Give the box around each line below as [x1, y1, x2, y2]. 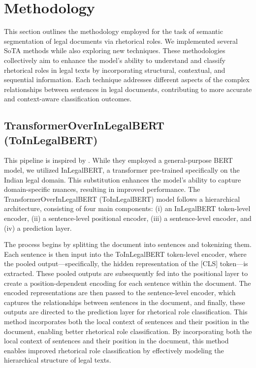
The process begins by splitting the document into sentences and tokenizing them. [4, 239, 252, 249]
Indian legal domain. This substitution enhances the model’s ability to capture [4, 174, 241, 184]
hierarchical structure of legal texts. [4, 355, 111, 365]
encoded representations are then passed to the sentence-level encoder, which [4, 287, 236, 298]
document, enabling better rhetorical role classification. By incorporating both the [4, 326, 252, 336]
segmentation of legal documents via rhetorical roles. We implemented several [4, 35, 238, 46]
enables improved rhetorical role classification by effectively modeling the [4, 345, 224, 355]
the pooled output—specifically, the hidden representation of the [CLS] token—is [4, 258, 248, 269]
